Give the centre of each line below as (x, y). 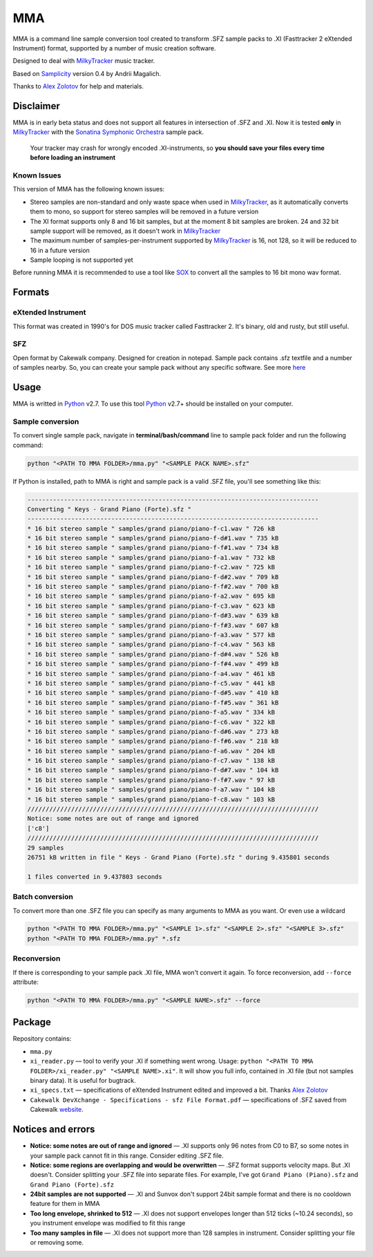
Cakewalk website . (57, 1110)
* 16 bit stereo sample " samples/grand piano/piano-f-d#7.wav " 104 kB (153, 770)
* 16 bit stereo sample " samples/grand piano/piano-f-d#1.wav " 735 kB (153, 538)
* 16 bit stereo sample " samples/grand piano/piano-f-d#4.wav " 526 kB (153, 654)
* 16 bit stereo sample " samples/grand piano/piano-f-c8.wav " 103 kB (151, 799)
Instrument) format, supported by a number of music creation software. (115, 48)
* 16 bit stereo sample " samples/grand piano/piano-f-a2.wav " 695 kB (151, 596)
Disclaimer (36, 106)
